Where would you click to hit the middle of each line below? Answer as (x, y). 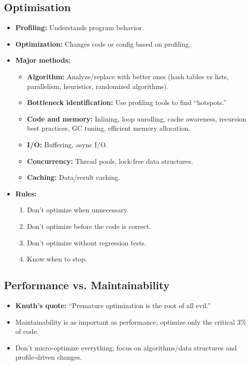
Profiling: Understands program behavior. (80, 27)
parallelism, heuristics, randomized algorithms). (98, 86)
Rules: (26, 193)
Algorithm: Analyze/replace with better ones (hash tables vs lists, (128, 76)
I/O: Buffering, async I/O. (67, 144)
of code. (27, 331)
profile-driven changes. (49, 357)
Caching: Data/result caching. (73, 177)
